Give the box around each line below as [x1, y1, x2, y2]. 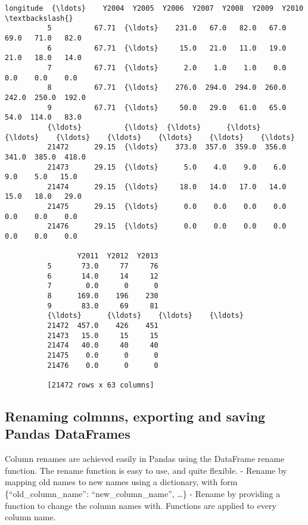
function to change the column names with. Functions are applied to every [5, 499, 276, 511]
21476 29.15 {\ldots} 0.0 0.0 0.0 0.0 [47, 222, 287, 231]
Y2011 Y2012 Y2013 [77, 252, 158, 261]
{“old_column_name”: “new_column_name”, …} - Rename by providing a [5, 487, 281, 499]
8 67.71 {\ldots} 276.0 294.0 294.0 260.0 [47, 83, 287, 92]
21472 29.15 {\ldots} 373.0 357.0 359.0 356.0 [47, 143, 287, 152]
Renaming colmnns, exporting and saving [5, 407, 266, 425]
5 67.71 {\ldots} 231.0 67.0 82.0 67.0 [47, 24, 287, 33]
